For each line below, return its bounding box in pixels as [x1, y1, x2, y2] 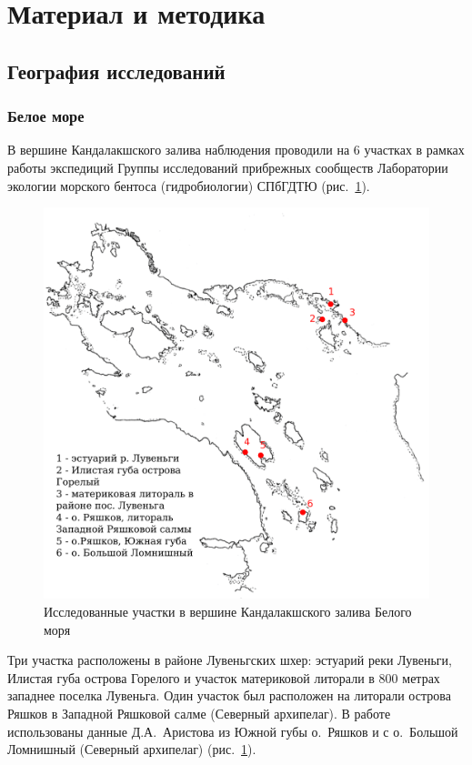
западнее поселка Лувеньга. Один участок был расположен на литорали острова [7, 686, 451, 705]
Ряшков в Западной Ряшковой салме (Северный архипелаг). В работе [7, 704, 391, 723]
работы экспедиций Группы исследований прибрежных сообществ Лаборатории [7, 157, 448, 176]
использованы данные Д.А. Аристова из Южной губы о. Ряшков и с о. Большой [7, 721, 458, 740]
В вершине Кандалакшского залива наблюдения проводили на [7, 140, 350, 159]
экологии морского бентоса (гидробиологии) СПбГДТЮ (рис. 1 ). [7, 176, 370, 195]
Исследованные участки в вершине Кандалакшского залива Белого [44, 602, 412, 621]
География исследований [7, 56, 226, 85]
